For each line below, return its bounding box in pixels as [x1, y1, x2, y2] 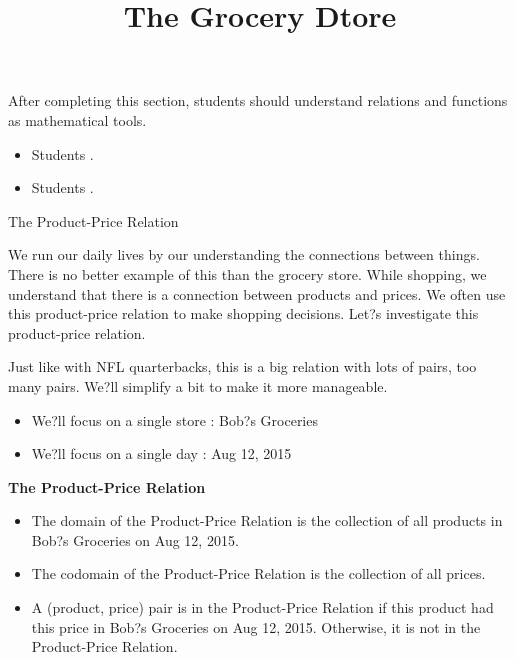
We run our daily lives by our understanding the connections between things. [8, 244, 480, 265]
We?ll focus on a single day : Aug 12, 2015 [31, 443, 292, 464]
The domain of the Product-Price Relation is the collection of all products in [31, 510, 503, 531]
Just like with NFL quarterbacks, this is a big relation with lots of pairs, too [8, 356, 477, 377]
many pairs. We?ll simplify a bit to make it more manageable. [8, 375, 388, 396]
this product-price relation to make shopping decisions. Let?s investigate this [8, 303, 479, 324]
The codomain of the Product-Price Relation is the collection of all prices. [31, 563, 486, 584]
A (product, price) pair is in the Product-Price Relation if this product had [31, 597, 494, 618]
